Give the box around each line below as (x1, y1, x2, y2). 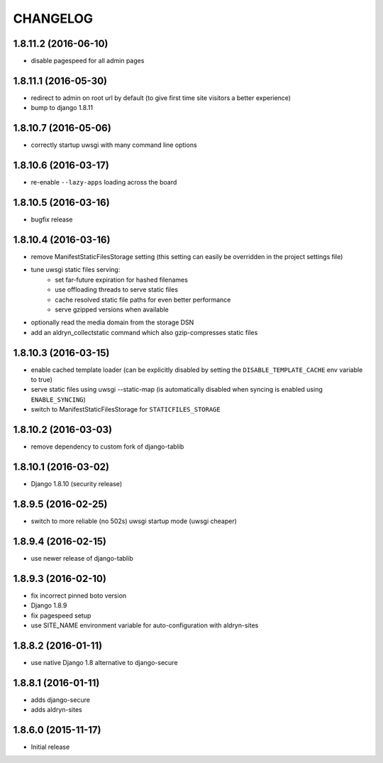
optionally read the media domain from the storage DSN (30, 318, 194, 326)
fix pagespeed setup (30, 611, 91, 620)
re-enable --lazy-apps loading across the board (30, 178, 177, 187)
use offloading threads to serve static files (55, 285, 179, 294)
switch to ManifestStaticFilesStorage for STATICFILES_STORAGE (30, 405, 221, 414)
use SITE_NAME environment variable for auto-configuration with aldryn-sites (30, 621, 259, 630)
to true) (30, 375, 53, 384)
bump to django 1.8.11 (30, 104, 94, 112)
